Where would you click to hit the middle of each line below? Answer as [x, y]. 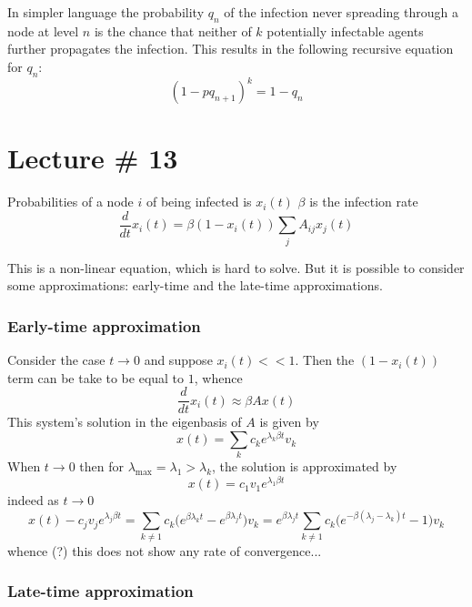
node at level [43, 30]
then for [101, 466]
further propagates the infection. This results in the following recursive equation [231, 49]
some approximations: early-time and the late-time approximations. [195, 285]
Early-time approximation [104, 325]
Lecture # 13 [93, 158]
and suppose [178, 360]
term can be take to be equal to [96, 377]
